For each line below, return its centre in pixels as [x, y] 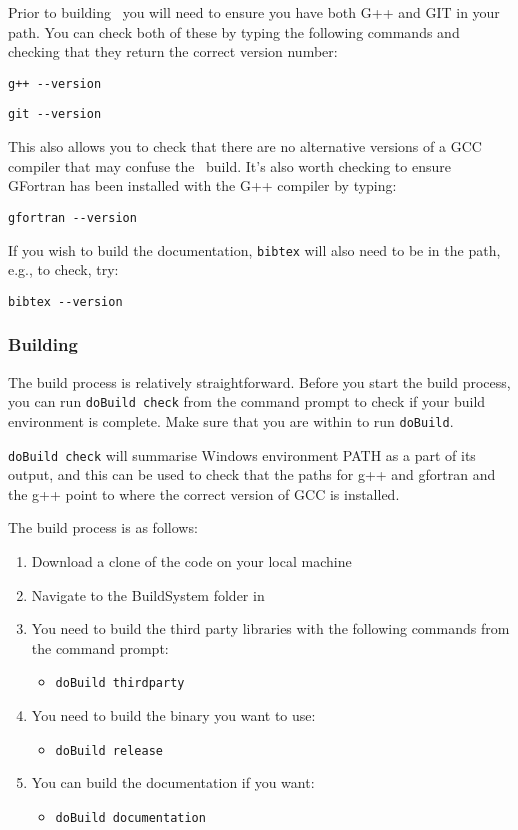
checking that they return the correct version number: [173, 51]
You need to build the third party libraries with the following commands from [270, 628]
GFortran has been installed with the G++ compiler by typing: [202, 185]
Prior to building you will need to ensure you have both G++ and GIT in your [254, 12]
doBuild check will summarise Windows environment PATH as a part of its [242, 454]
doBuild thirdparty [120, 683]
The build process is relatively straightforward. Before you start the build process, [259, 381]
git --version [55, 114]
